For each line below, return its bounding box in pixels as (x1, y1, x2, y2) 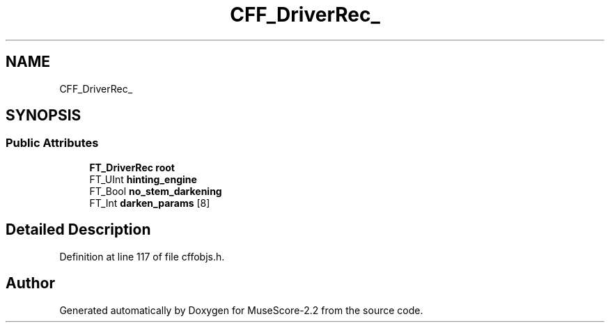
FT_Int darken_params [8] (89, 196, 210, 209)
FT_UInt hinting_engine (89, 173, 197, 185)
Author (6, 274, 55, 292)
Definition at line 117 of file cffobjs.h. (59, 250, 225, 263)
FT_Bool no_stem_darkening (89, 185, 222, 197)
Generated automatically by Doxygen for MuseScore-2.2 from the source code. (59, 304, 423, 316)
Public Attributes (6, 136, 99, 150)
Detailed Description (6, 221, 151, 239)
